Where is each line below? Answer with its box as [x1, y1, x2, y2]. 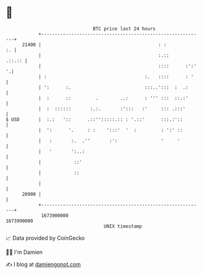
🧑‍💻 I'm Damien [5, 248, 43, 256]
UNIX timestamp [103, 223, 142, 229]
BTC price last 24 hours [92, 26, 156, 32]
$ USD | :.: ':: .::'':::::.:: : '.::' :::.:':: [5, 116, 183, 123]
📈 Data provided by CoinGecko [5, 234, 85, 242]
